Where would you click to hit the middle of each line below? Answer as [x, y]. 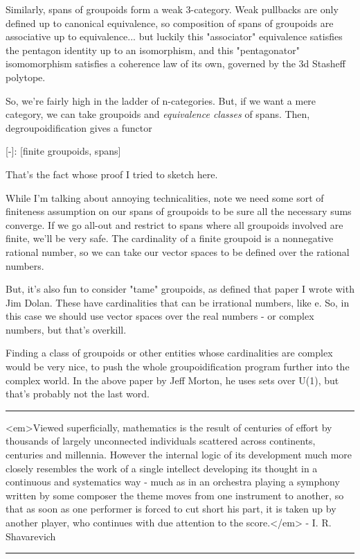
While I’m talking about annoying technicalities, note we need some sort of [165, 197]
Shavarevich [31, 536]
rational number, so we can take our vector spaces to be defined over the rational [178, 251]
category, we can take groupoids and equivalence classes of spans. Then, [158, 114]
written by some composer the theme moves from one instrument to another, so [175, 495]
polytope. [26, 77]
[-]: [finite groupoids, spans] [63, 151]
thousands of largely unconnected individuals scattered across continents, [161, 441]
